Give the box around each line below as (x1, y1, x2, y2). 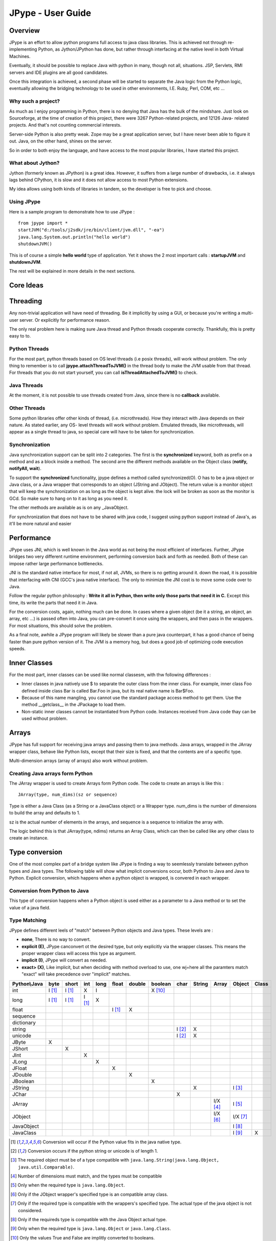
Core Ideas (9, 281, 44, 290)
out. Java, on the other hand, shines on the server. (9, 138, 113, 144)
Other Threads (9, 405, 46, 412)
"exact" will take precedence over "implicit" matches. (21, 971, 131, 977)
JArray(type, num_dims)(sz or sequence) (18, 792, 118, 798)
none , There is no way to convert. (21, 936, 91, 943)
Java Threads (9, 382, 43, 389)
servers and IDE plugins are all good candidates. (9, 69, 109, 75)
